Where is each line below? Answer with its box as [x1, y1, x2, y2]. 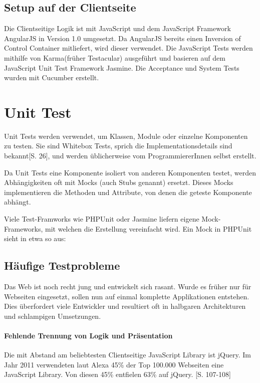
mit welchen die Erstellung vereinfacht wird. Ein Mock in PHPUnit [45, 223, 252, 234]
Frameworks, [4, 223, 43, 234]
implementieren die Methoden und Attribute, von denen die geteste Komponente [4, 186, 252, 197]
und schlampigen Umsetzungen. [4, 310, 101, 321]
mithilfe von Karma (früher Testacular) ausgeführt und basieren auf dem [4, 52, 225, 63]
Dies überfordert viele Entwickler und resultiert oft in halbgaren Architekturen [4, 301, 246, 311]
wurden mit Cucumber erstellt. [4, 72, 99, 83]
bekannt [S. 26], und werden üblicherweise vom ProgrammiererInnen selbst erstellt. [4, 150, 256, 161]
